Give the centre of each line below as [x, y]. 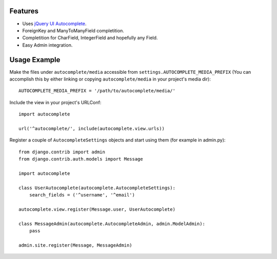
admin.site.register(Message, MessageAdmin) [76, 245]
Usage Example [35, 60]
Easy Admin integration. [47, 45]
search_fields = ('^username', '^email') [82, 195]
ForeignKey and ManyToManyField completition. [73, 30]
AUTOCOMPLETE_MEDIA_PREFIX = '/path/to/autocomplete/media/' [97, 91]
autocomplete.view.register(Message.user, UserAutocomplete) [97, 209]
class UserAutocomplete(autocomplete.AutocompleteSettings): [97, 188]
